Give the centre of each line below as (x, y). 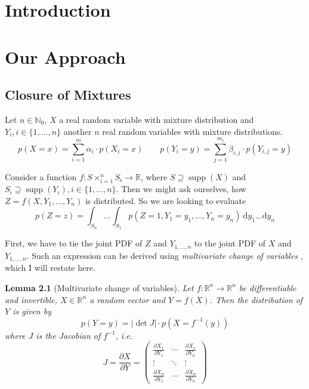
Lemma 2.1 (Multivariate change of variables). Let (99, 287)
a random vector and (127, 299)
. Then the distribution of (256, 299)
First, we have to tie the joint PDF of (74, 243)
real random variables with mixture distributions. (192, 131)
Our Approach (65, 56)
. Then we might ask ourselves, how (181, 189)
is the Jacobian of (68, 335)
